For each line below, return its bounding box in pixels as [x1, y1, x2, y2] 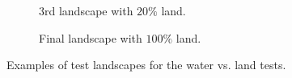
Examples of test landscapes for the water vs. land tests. [6, 56, 286, 73]
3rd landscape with [39, 2, 133, 18]
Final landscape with [39, 29, 142, 46]
